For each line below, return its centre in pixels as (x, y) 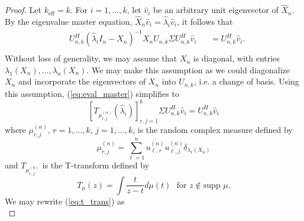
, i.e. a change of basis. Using (246, 81)
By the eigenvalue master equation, (69, 22)
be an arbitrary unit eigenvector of (216, 10)
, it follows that (205, 22)
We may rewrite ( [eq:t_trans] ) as (65, 201)
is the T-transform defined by (96, 165)
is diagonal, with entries (236, 58)
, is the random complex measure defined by (213, 130)
